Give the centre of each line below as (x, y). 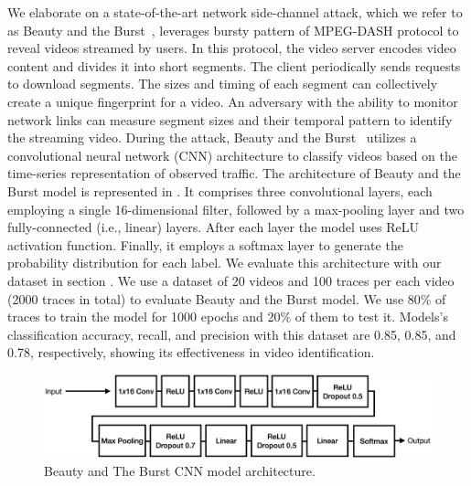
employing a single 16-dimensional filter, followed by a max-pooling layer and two (236, 209)
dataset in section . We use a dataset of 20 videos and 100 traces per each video (231, 280)
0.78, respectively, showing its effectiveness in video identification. (191, 352)
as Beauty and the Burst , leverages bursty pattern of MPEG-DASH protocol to (233, 30)
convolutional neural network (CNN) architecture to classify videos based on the (233, 155)
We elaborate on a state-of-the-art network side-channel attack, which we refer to (235, 12)
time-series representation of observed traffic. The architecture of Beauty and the (234, 173)
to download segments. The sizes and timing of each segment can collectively (223, 84)
